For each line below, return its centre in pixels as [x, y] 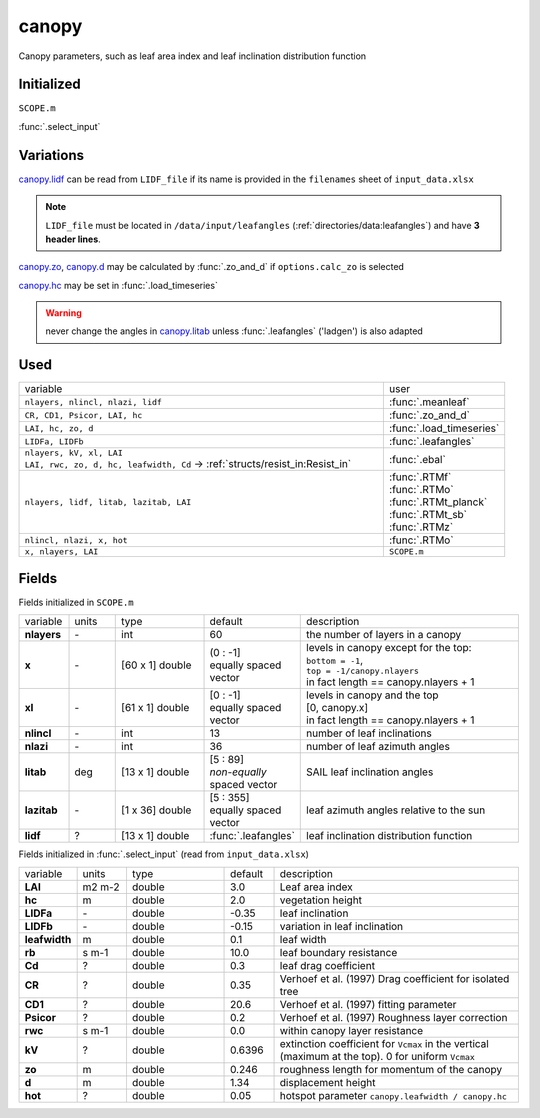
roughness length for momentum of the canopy [391, 1069]
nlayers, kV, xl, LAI [74, 453]
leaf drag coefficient [327, 965]
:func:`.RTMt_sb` [428, 515]
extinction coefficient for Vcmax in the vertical [384, 1043]
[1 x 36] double [156, 810]
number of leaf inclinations [369, 733]
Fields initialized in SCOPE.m [76, 602]
